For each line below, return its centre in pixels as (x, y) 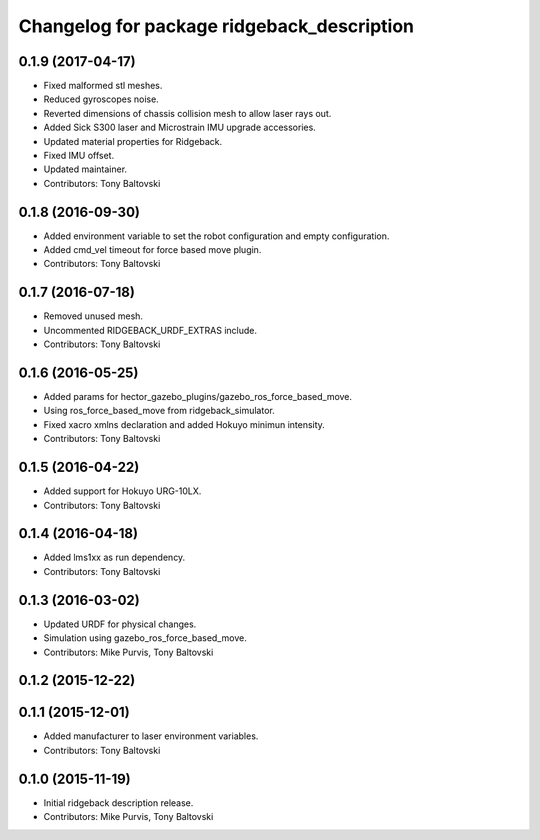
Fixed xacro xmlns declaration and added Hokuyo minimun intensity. (184, 424)
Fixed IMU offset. (79, 156)
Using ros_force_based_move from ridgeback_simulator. (159, 411)
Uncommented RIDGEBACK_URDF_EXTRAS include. (150, 330)
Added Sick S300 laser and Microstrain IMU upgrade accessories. (180, 127)
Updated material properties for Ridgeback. (133, 141)
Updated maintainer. (85, 169)
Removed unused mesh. (93, 316)
